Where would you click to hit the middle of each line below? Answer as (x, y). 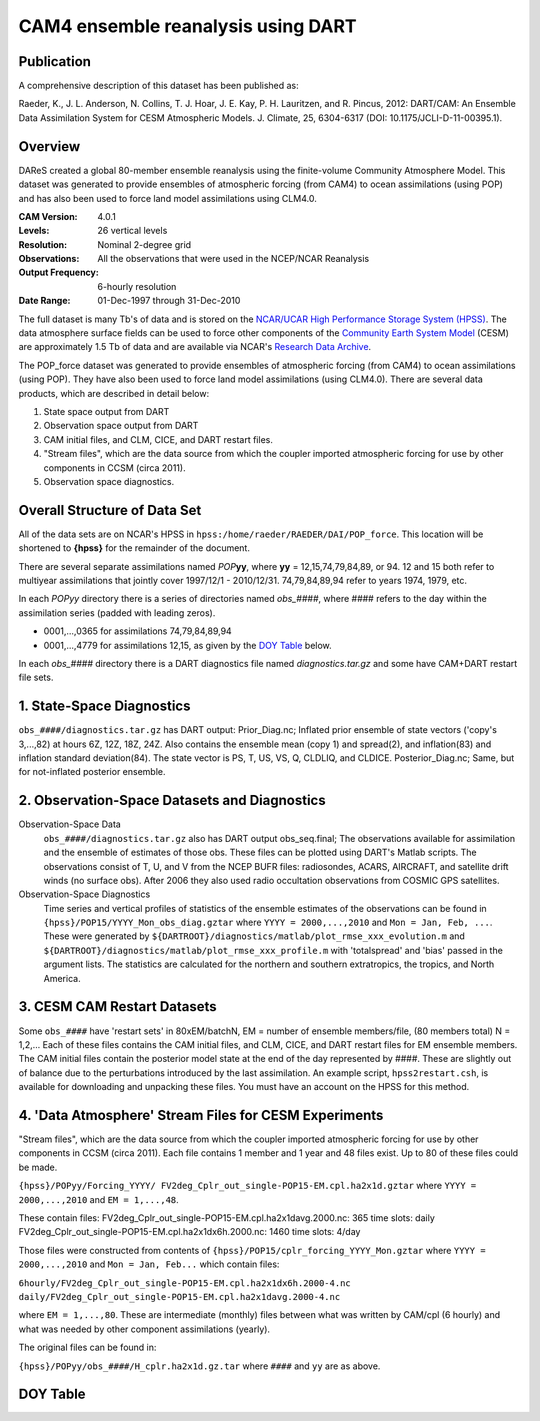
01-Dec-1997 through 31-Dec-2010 (169, 301)
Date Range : (44, 301)
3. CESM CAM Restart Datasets (117, 1006)
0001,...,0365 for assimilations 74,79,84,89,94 (137, 631)
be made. (38, 1167)
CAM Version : (48, 216)
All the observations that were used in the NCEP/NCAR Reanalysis (233, 259)
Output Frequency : (58, 272)
